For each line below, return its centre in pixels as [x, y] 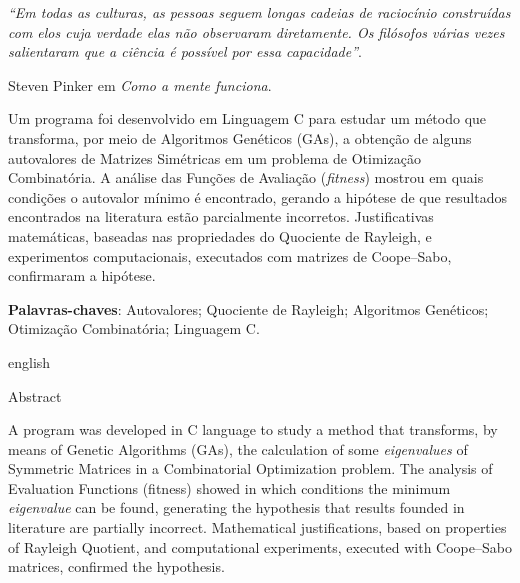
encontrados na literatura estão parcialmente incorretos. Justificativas [221, 216]
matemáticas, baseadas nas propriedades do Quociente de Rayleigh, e [220, 235]
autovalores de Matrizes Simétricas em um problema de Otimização [214, 157]
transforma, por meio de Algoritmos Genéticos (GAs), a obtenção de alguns [240, 137]
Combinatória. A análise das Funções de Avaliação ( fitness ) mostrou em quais [246, 177]
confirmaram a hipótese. [82, 275]
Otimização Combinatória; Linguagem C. [134, 328]
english [29, 361]
